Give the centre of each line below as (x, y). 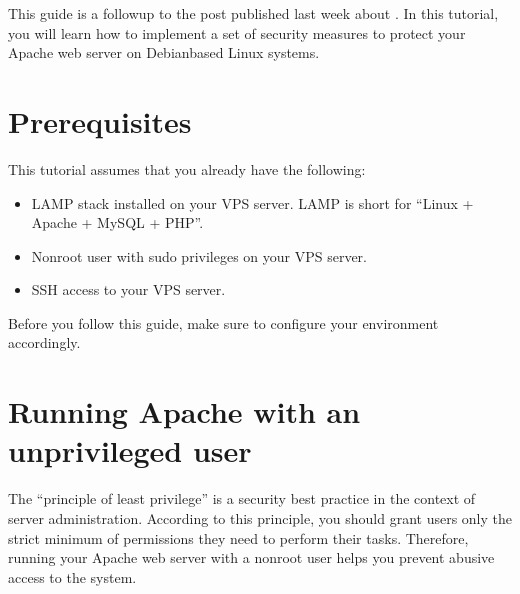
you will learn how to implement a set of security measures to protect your (237, 32)
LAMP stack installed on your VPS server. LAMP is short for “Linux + (252, 202)
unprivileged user (130, 450)
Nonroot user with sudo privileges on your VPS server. (199, 255)
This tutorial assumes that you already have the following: (187, 168)
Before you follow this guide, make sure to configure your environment (223, 322)
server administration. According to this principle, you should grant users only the (260, 517)
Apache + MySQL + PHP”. (117, 222)
